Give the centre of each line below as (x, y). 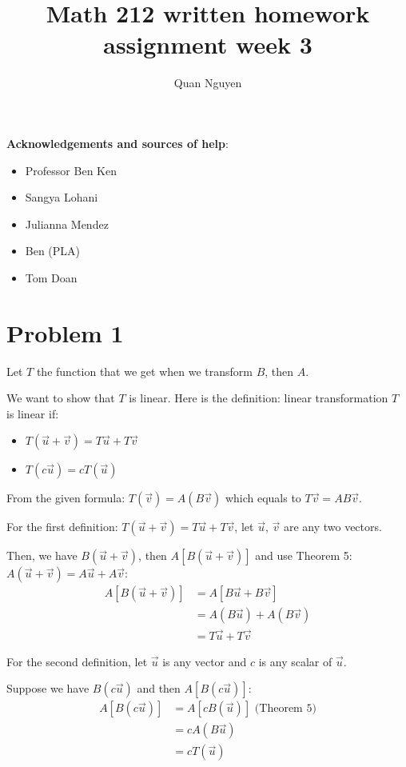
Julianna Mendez (67, 224)
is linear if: (33, 413)
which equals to (263, 498)
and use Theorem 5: (304, 555)
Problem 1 (65, 332)
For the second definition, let (77, 661)
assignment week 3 (208, 44)
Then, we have (42, 555)
